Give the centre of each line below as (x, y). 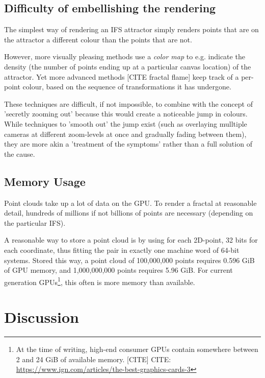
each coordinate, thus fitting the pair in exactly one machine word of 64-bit (122, 250)
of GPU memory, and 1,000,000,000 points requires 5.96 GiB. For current (118, 270)
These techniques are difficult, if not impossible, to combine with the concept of (128, 103)
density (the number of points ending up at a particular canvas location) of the (128, 66)
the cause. (20, 153)
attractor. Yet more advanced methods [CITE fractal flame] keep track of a (122, 76)
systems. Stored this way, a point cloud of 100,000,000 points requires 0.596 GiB (129, 260)
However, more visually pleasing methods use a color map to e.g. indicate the (125, 56)
